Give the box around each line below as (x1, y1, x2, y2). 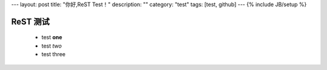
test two (41, 42, 62, 49)
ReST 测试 (11, 16, 50, 27)
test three (41, 51, 66, 58)
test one (41, 34, 63, 41)
